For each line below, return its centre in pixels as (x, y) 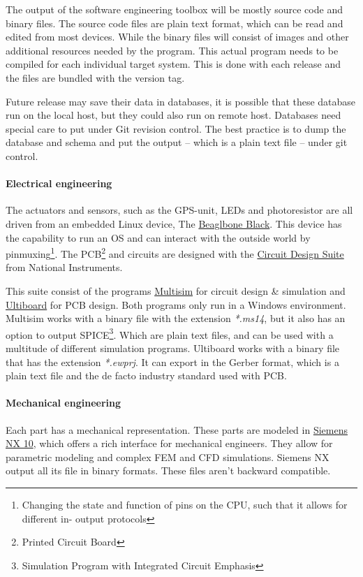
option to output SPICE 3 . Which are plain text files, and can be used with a (170, 333)
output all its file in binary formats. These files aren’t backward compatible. (168, 470)
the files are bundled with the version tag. (95, 77)
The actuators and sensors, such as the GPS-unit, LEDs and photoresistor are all (179, 210)
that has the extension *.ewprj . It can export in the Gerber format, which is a (172, 361)
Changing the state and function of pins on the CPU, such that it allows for (185, 504)
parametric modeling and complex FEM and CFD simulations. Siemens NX (168, 457)
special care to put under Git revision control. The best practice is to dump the (176, 128)
